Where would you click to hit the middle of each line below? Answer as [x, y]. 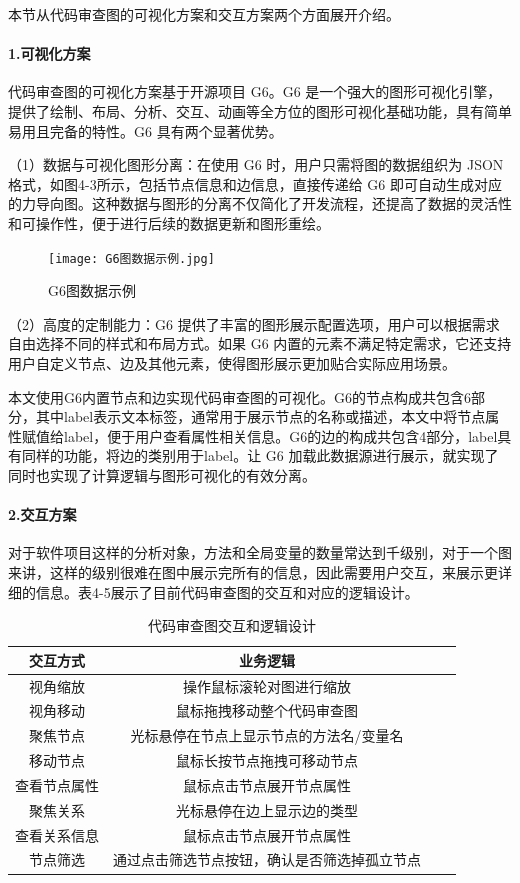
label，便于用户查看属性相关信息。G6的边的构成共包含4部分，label [280, 435]
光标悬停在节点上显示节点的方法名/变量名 [267, 735]
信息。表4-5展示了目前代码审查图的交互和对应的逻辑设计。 [227, 591]
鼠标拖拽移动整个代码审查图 [267, 710]
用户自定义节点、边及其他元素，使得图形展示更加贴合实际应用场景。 [232, 362]
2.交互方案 [42, 514]
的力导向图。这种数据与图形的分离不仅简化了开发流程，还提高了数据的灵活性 [260, 203]
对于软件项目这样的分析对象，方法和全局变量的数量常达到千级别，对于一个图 [260, 552]
